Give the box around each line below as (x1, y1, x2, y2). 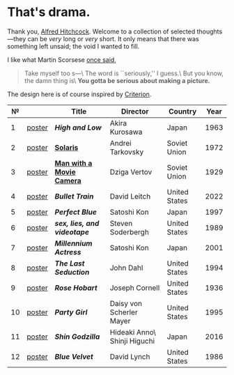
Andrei (109, 138, 132, 148)
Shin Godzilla (54, 332, 100, 342)
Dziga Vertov (109, 167, 153, 176)
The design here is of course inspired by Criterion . (7, 90, 152, 98)
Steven (109, 218, 133, 228)
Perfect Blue (54, 207, 97, 217)
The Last (54, 259, 85, 268)
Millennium (54, 238, 93, 248)
